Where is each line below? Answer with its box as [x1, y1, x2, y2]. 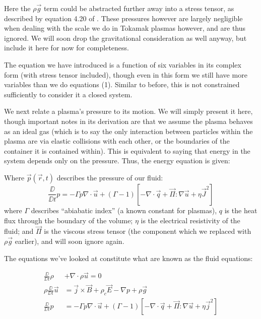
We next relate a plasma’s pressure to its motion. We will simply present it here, [4, 106, 253, 116]
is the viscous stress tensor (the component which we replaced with [44, 226, 251, 236]
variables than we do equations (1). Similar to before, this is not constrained [4, 79, 240, 90]
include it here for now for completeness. [4, 42, 129, 53]
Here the [4, 3, 31, 13]
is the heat [224, 205, 257, 215]
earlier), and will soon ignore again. [15, 235, 124, 246]
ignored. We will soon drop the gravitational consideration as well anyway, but [4, 32, 247, 43]
